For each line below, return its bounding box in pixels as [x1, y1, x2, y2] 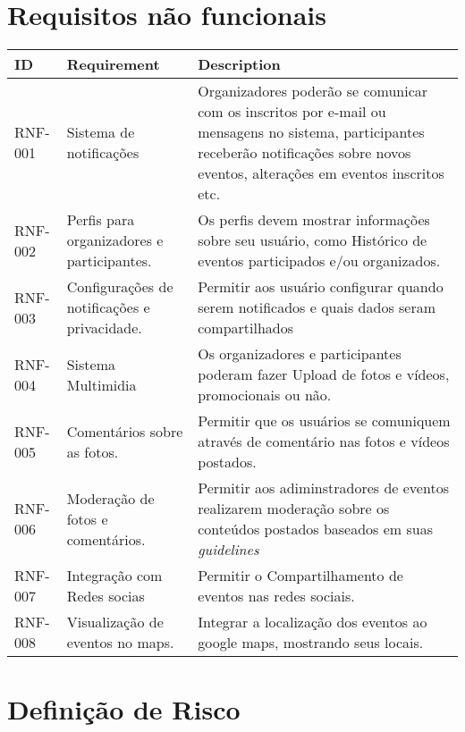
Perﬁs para [66, 209, 135, 231]
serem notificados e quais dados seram [198, 297, 436, 318]
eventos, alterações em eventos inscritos [198, 163, 444, 184]
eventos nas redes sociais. [198, 585, 355, 607]
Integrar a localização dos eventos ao [198, 611, 427, 633]
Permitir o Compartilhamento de [198, 565, 403, 586]
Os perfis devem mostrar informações [198, 209, 430, 231]
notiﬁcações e [66, 297, 150, 318]
